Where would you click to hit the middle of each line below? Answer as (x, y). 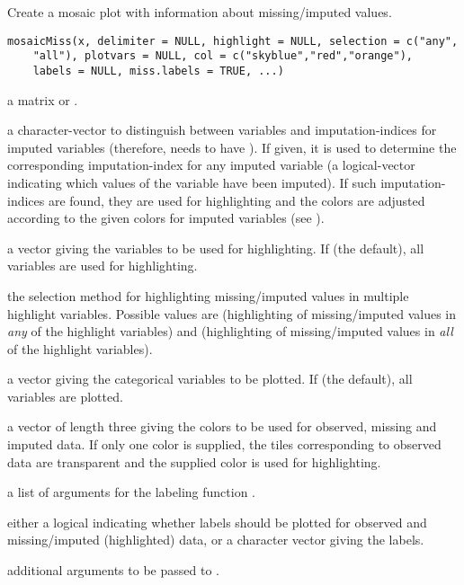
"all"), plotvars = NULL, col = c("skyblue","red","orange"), (223, 56)
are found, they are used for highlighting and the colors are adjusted (236, 200)
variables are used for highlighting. (103, 266)
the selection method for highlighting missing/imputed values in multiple (208, 295)
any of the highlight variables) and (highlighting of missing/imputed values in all (230, 331)
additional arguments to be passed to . (113, 570)
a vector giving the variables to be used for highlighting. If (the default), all (216, 248)
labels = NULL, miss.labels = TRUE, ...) (158, 71)
